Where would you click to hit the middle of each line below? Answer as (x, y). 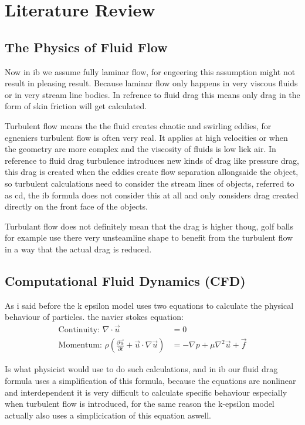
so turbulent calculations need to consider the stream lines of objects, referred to (150, 183)
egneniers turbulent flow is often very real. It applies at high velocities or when (146, 137)
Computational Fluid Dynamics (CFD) (125, 280)
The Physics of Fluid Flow (86, 47)
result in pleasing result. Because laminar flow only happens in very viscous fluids (151, 83)
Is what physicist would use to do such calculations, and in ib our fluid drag (141, 369)
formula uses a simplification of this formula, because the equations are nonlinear (150, 380)
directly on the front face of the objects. (76, 206)
